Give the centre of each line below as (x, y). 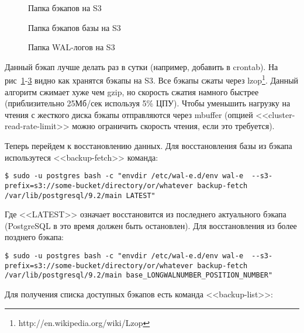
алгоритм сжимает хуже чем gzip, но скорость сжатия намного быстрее (132, 91)
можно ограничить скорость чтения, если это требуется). (173, 126)
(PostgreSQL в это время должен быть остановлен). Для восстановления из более (151, 225)
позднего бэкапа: (34, 237)
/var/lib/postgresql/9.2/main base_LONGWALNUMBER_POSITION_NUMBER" (139, 275)
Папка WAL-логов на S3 (72, 47)
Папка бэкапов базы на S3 (75, 27)
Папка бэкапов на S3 (65, 8)
